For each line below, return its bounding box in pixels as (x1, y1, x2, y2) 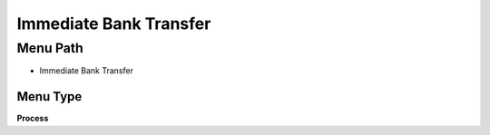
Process (16, 113, 49, 124)
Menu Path (16, 40, 83, 56)
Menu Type (16, 89, 83, 104)
